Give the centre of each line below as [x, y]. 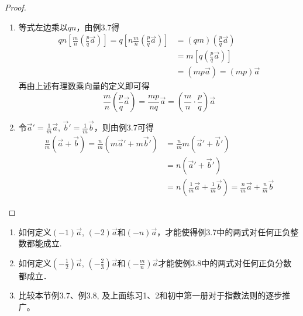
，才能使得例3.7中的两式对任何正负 [224, 231]
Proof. [16, 7]
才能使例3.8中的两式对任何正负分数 [225, 262]
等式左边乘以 [43, 27]
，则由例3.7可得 [124, 127]
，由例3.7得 [98, 27]
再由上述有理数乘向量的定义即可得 [84, 86]
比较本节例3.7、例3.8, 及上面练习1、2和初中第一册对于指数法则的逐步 [150, 295]
